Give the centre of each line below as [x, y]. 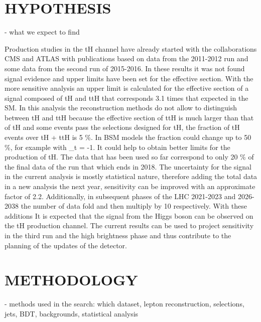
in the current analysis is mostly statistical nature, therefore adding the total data [131, 176]
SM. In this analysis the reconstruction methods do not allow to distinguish [121, 108]
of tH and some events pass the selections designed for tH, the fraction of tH [122, 127]
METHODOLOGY [71, 280]
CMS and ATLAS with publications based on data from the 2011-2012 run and [126, 58]
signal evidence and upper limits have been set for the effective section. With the [129, 78]
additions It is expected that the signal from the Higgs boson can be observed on [129, 215]
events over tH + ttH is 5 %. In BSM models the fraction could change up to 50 [128, 137]
